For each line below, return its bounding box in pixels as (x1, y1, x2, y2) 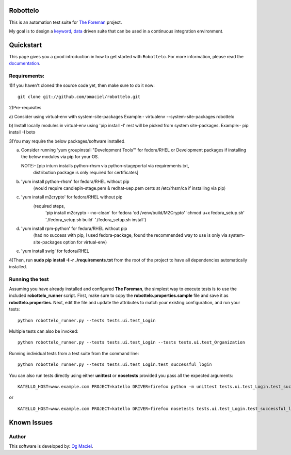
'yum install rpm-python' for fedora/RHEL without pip (21, 226, 128, 231)
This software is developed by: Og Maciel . (9, 443, 93, 449)
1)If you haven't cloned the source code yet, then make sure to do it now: (9, 82, 155, 88)
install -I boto (9, 129, 36, 135)
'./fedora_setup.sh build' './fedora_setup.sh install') (45, 216, 146, 223)
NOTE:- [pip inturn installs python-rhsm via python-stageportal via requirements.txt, (21, 162, 189, 168)
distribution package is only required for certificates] (33, 170, 139, 176)
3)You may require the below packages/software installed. (9, 138, 126, 144)
